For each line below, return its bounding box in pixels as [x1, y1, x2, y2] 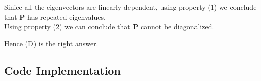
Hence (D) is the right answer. [4, 38, 99, 48]
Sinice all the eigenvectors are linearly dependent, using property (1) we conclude [4, 2, 257, 12]
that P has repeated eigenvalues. [4, 11, 106, 22]
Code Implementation [4, 62, 121, 78]
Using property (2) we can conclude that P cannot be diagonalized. [4, 21, 214, 32]
